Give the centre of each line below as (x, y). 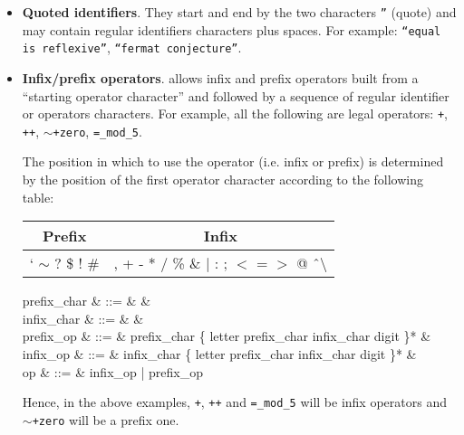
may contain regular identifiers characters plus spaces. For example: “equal (232, 29)
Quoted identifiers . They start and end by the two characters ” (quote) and (239, 12)
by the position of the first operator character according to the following (222, 180)
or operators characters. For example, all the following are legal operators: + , (235, 113)
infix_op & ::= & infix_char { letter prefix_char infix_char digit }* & (219, 354)
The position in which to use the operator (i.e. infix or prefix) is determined (233, 161)
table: (38, 197)
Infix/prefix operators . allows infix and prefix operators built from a (220, 77)
